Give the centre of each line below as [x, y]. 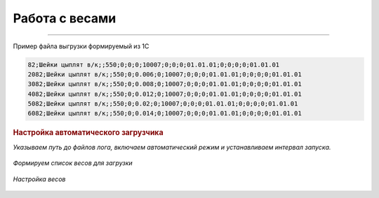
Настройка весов [39, 179]
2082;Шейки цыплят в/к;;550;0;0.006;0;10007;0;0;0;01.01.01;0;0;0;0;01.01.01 [165, 74]
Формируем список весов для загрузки [73, 163]
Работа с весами [65, 18]
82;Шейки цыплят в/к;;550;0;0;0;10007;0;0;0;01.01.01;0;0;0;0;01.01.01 [154, 64]
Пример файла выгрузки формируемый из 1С [81, 46]
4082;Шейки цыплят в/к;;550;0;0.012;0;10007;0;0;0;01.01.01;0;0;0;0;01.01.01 [165, 94]
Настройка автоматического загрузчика [88, 133]
